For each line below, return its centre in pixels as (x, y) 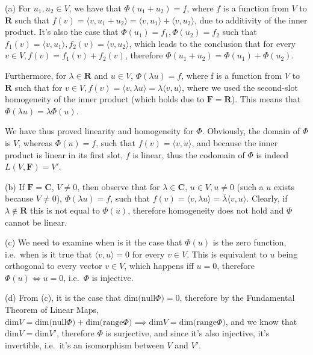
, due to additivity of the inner (251, 20)
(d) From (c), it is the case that (63, 298)
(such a (250, 186)
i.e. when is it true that (48, 254)
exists (284, 186)
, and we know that (261, 321)
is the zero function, (249, 242)
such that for (39, 87)
